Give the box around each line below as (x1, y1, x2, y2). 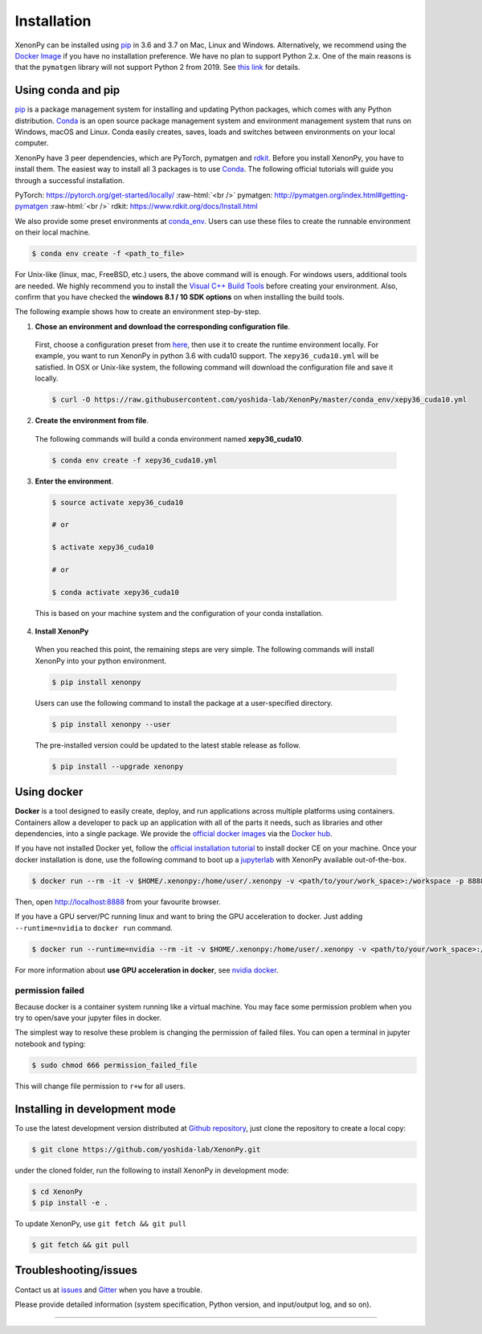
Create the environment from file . (35, 416, 149, 426)
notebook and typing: (14, 1038, 86, 1048)
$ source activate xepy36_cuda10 (51, 498, 184, 507)
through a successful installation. (14, 175, 125, 185)
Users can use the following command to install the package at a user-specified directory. (35, 698, 333, 708)
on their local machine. (14, 227, 91, 237)
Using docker (14, 785, 84, 799)
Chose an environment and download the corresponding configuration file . (35, 321, 291, 331)
